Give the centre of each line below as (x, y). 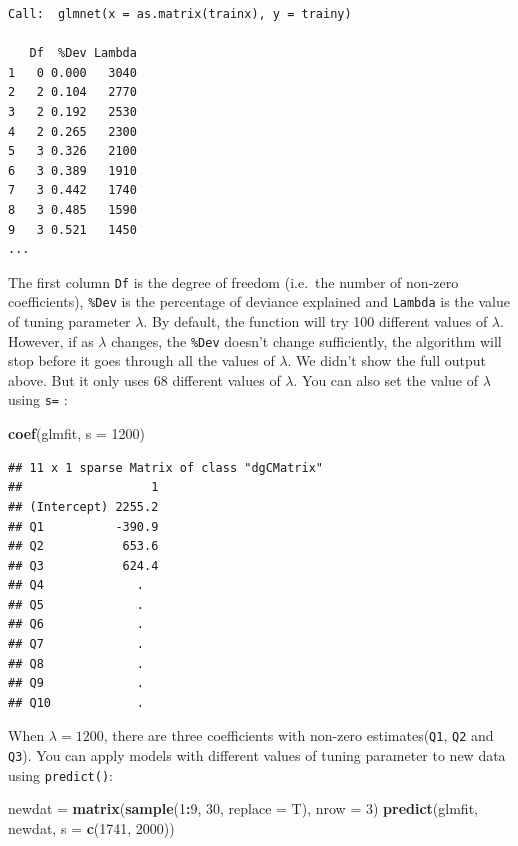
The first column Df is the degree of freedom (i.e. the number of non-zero (233, 281)
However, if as (51, 340)
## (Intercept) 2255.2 (83, 506)
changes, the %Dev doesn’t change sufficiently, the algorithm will (306, 340)
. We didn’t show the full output (386, 360)
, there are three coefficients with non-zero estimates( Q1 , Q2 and (298, 735)
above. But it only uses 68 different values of (144, 379)
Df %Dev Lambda (83, 53)
